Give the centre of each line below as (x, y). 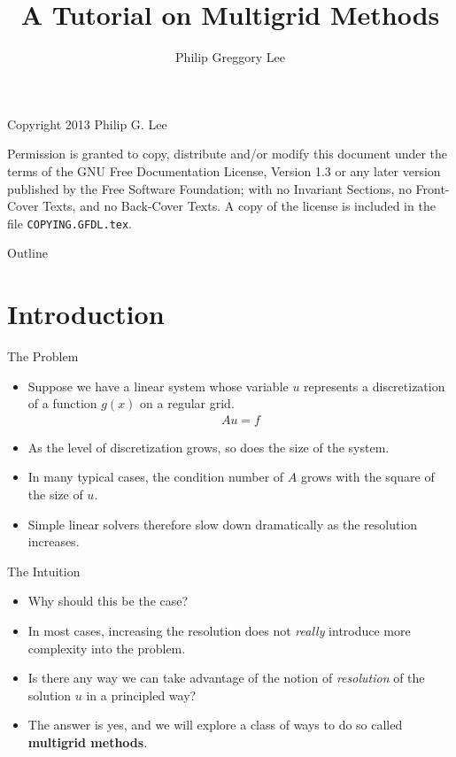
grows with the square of (367, 477)
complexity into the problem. (107, 648)
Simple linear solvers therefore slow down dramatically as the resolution (223, 524)
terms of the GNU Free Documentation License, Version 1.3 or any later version (224, 170)
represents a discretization (375, 386)
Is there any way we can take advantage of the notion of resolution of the (226, 678)
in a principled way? (141, 695)
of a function (62, 403)
